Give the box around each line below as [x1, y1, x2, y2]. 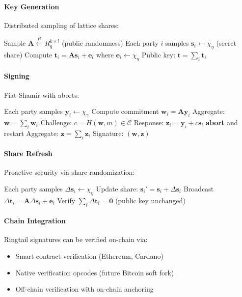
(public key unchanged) [115, 195, 186, 205]
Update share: [96, 183, 138, 193]
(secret [216, 38, 237, 48]
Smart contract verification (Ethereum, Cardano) [15, 250, 163, 261]
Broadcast [183, 183, 214, 193]
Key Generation [4, 1, 59, 11]
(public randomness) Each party [61, 38, 159, 48]
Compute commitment [91, 106, 159, 116]
